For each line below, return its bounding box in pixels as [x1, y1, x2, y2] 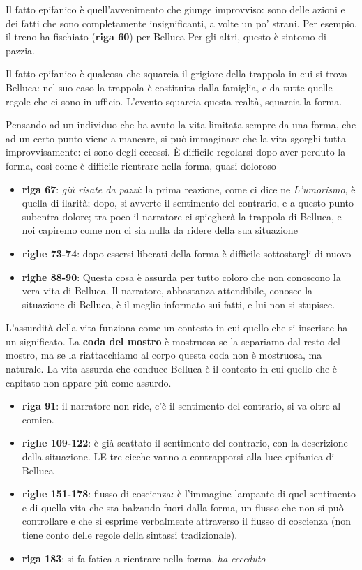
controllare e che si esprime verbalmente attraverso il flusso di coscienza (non [22, 513, 351, 528]
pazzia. [6, 43, 35, 57]
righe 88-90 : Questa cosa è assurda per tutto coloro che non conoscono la [22, 269, 341, 284]
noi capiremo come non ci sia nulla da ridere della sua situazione [22, 223, 298, 237]
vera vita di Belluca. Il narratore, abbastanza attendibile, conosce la [22, 283, 313, 298]
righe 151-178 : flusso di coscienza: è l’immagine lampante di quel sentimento [22, 486, 356, 501]
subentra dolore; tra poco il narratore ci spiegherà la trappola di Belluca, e [22, 209, 342, 223]
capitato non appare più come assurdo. [6, 375, 172, 389]
